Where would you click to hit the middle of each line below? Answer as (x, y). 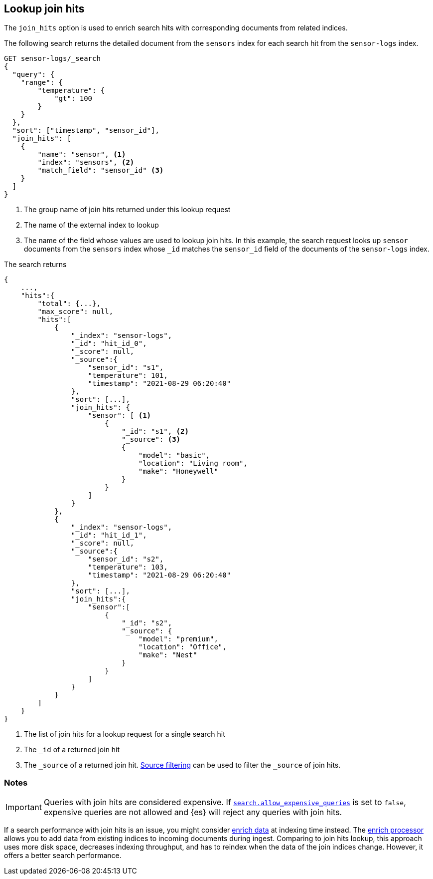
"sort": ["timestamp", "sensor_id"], (86, 131)
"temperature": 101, (128, 376)
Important (24, 807)
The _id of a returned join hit (72, 750)
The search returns (35, 265)
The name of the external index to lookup (91, 225)
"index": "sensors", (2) (86, 162)
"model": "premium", (178, 639)
